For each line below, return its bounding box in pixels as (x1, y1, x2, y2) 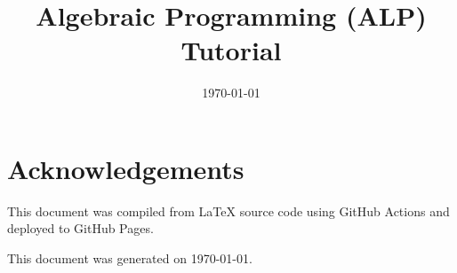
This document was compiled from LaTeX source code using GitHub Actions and (7, 201, 450, 220)
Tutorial (180, 32, 282, 68)
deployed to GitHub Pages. (7, 219, 154, 238)
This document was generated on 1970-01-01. (7, 249, 253, 268)
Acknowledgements (7, 150, 245, 186)
